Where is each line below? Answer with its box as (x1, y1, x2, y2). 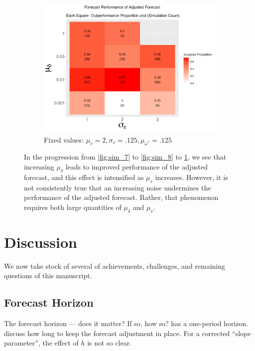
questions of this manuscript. (4, 270, 92, 281)
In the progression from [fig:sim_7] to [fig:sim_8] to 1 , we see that (24, 152, 227, 162)
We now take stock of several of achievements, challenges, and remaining (4, 260, 226, 271)
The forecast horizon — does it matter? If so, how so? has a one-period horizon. (4, 318, 249, 329)
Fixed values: (44, 134, 84, 145)
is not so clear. (87, 338, 132, 348)
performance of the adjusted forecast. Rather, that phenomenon (24, 192, 219, 202)
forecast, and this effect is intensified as (24, 172, 144, 182)
